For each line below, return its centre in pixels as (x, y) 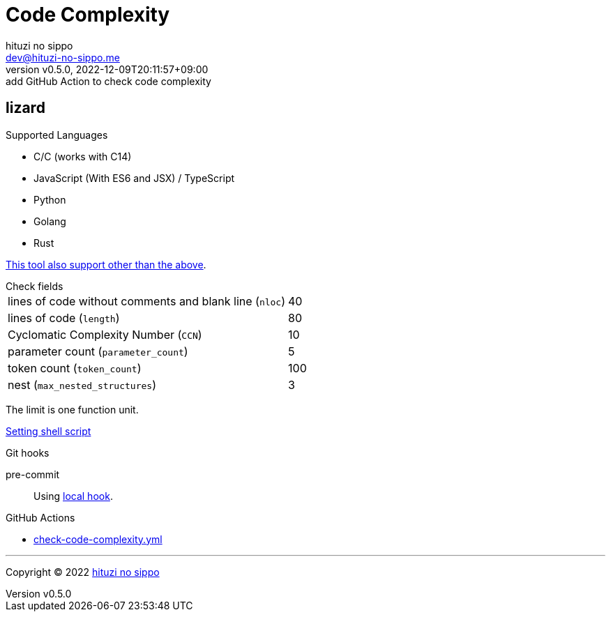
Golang (50, 221)
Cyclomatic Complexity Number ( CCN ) (105, 334)
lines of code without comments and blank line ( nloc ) (147, 301)
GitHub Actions (40, 517)
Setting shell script (48, 431)
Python (50, 199)
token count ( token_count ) (75, 368)
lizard (25, 108)
